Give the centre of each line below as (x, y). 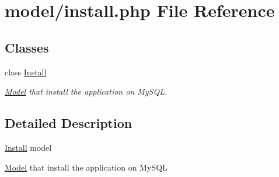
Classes (27, 47)
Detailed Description (69, 123)
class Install (26, 72)
